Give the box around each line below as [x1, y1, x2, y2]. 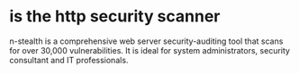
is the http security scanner [9, 6, 221, 27]
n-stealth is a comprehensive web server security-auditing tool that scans [9, 36, 284, 46]
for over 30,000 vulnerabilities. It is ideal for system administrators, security [9, 45, 291, 55]
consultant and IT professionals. [9, 54, 129, 65]
